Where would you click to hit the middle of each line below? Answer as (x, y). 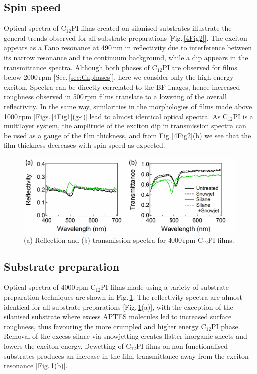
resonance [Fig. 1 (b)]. (36, 365)
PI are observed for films (200, 67)
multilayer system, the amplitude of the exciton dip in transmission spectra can (125, 126)
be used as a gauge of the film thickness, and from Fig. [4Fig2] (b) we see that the (128, 135)
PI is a (243, 116)
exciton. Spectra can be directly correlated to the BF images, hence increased (122, 86)
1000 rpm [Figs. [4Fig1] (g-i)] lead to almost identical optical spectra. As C (116, 116)
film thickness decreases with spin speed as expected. (85, 145)
